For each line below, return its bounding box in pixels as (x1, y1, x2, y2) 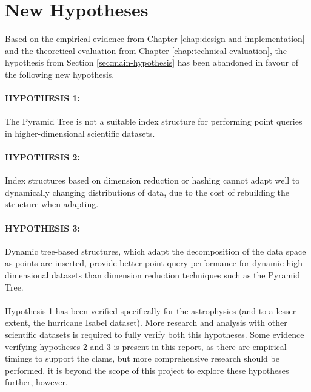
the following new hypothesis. (5, 67, 115, 80)
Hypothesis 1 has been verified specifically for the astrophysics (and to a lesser (5, 304, 296, 317)
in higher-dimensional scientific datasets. (5, 126, 155, 139)
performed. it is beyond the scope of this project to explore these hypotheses (5, 363, 289, 376)
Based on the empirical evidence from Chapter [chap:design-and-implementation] (5, 32, 305, 45)
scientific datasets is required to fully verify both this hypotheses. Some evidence (5, 328, 304, 341)
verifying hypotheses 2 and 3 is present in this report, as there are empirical (5, 340, 287, 352)
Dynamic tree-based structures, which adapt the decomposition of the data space (5, 244, 306, 257)
